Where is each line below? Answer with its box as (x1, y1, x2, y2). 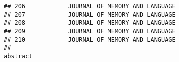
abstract (4, 52, 33, 60)
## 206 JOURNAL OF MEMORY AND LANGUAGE (4, 3, 176, 10)
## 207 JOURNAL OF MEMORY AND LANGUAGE (4, 11, 176, 18)
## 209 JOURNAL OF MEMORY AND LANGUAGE (4, 27, 176, 35)
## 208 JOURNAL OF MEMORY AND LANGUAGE (4, 19, 176, 27)
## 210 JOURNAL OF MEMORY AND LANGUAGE (4, 36, 176, 43)
